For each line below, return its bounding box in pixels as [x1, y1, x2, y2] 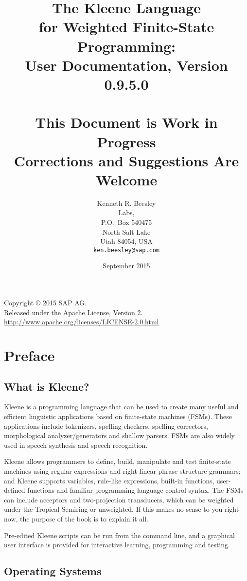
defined [4, 485, 25, 495]
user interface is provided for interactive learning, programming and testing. [4, 540, 230, 550]
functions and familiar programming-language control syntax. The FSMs [27, 485, 244, 495]
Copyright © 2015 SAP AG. [4, 298, 87, 308]
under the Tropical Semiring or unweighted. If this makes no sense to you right [4, 504, 239, 514]
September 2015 [103, 260, 150, 271]
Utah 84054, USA [100, 236, 153, 246]
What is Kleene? [4, 379, 89, 394]
